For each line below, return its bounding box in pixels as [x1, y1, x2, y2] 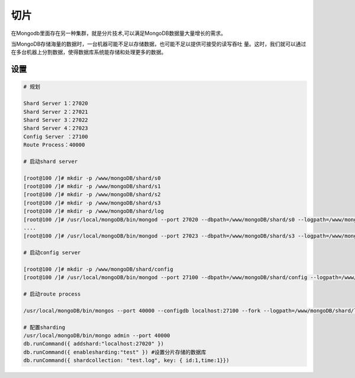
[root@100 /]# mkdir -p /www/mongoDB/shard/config [23, 265, 174, 273]
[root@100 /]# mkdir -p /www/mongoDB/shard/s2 [23, 191, 161, 198]
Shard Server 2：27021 [23, 108, 88, 115]
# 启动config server [23, 249, 81, 256]
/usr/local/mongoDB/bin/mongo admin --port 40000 [23, 332, 170, 339]
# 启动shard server [23, 158, 78, 165]
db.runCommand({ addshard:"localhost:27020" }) [23, 341, 164, 347]
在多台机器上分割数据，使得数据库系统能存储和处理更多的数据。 [11, 49, 167, 56]
